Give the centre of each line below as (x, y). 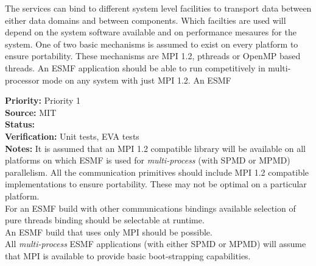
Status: (20, 124)
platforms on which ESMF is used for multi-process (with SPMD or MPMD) (148, 160)
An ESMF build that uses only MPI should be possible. (109, 232)
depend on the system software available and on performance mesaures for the (151, 32)
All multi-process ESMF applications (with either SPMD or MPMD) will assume (156, 244)
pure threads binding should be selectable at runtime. (105, 220)
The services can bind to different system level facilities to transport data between (158, 8)
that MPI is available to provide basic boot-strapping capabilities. (128, 255)
